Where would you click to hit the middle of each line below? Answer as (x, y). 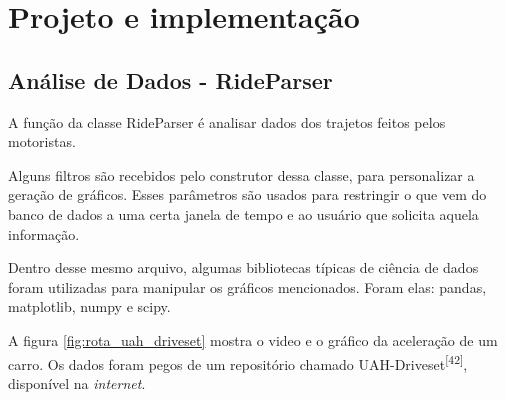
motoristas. (42, 141)
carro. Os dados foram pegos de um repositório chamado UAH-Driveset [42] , (238, 362)
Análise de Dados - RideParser (170, 79)
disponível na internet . (77, 382)
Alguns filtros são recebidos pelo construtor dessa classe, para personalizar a (241, 174)
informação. (44, 233)
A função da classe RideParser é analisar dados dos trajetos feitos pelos (227, 121)
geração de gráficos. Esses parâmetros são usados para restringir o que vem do (247, 194)
